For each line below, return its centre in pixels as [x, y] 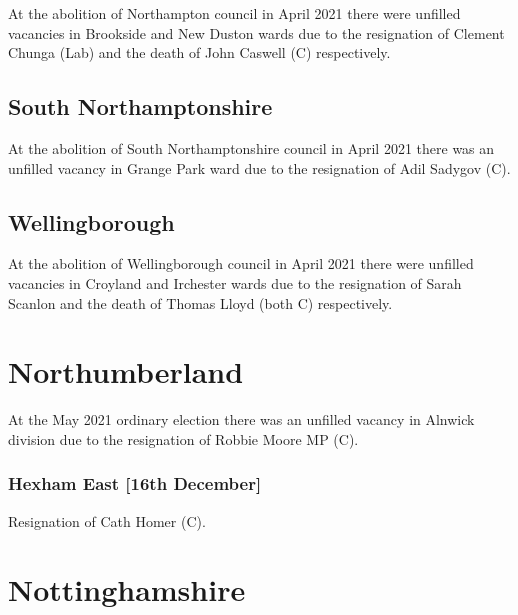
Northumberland [126, 371]
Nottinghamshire [127, 589]
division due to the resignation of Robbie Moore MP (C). [183, 438]
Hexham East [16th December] [135, 483]
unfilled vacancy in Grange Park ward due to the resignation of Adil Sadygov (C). [259, 167]
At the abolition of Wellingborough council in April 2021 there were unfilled [241, 263]
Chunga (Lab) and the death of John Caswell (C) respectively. [199, 52]
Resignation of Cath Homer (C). [107, 520]
